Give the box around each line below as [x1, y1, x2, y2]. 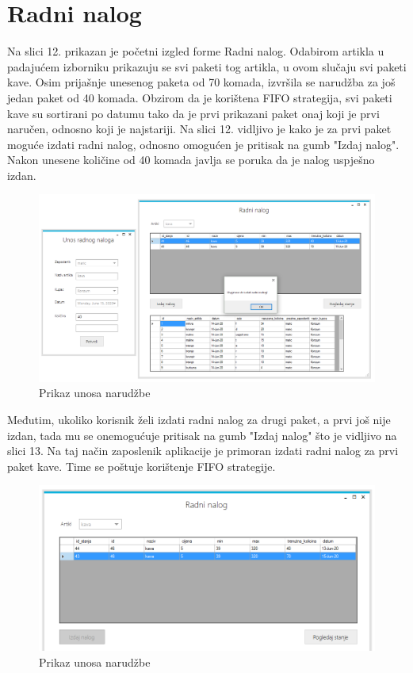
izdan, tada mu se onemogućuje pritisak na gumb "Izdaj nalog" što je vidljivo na [7, 426, 397, 443]
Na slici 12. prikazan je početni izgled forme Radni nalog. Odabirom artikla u [7, 43, 384, 59]
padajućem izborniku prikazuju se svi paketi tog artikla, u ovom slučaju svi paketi [7, 58, 407, 75]
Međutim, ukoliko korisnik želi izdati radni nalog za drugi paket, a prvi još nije [7, 411, 391, 428]
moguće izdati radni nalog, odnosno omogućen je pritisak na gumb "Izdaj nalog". [7, 136, 400, 152]
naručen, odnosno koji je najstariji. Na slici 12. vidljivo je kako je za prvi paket [7, 120, 392, 137]
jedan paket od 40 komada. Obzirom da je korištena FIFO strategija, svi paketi [7, 89, 392, 105]
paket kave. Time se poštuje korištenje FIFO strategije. [7, 457, 276, 474]
